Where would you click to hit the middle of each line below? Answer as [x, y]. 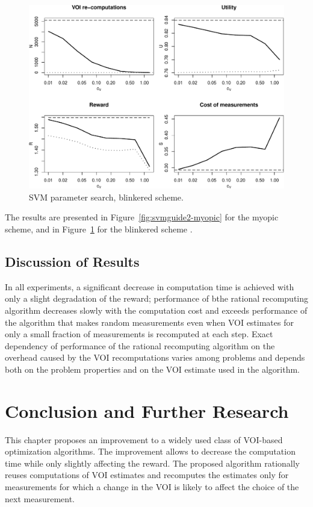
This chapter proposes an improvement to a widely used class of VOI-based [144, 439]
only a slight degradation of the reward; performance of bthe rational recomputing [157, 298]
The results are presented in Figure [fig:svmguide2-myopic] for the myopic [142, 217]
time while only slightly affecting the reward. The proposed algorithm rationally [152, 463]
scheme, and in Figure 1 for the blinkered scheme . [99, 229]
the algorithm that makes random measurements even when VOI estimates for [149, 322]
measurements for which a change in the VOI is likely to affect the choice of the [152, 486]
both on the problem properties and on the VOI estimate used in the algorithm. [153, 369]
